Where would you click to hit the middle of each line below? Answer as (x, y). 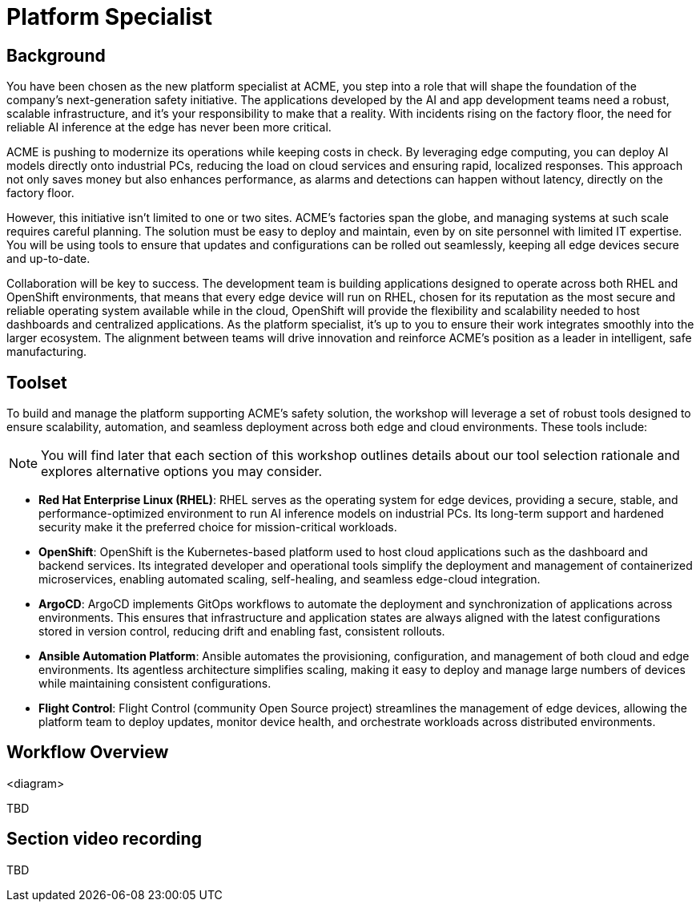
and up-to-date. (48, 259)
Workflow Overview (88, 753)
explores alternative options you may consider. (182, 472)
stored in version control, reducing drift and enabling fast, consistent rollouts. (242, 632)
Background (56, 55)
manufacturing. (47, 352)
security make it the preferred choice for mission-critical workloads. (218, 527)
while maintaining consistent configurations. (155, 684)
